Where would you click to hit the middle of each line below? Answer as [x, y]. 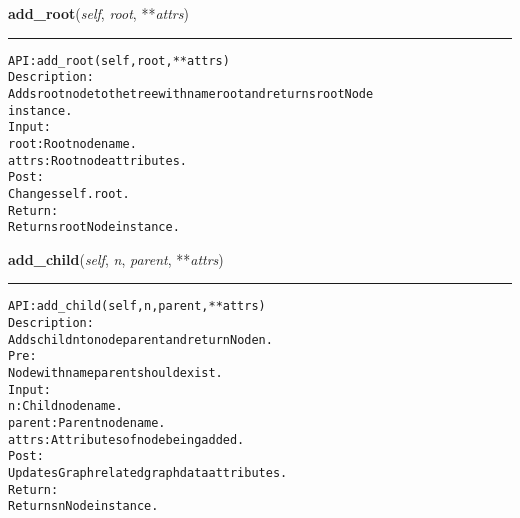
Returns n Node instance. [83, 506]
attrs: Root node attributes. [97, 160]
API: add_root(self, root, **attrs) [119, 60]
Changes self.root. [69, 193]
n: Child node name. [65, 406]
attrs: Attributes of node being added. [126, 439]
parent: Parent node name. [87, 423]
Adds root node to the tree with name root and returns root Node [191, 93]
